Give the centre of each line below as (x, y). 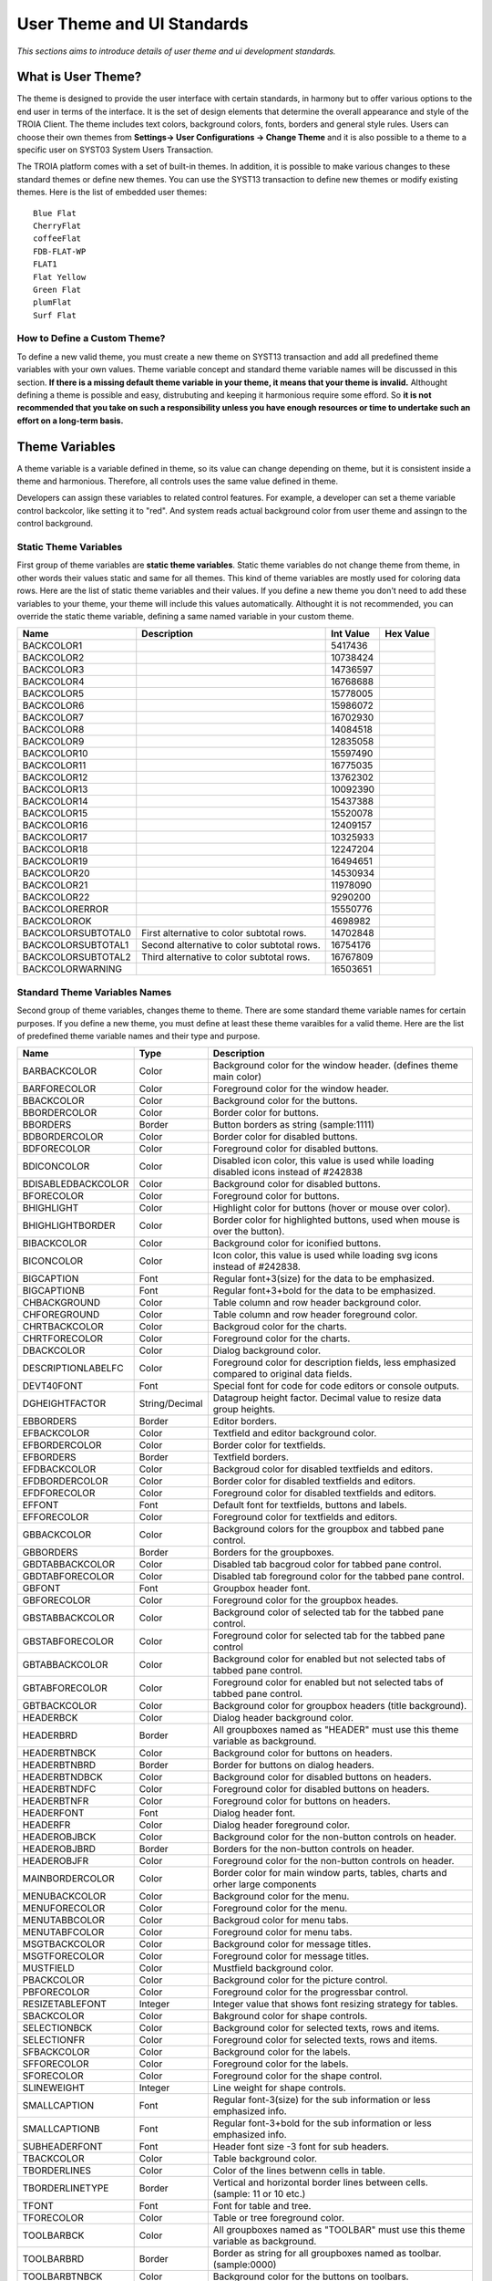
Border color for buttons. (266, 1113)
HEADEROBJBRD (59, 1849)
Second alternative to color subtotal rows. (231, 945)
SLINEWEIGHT (54, 2088)
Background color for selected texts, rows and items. (326, 2028)
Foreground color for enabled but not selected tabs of (328, 1682)
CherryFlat (57, 225)
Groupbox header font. (261, 1588)
